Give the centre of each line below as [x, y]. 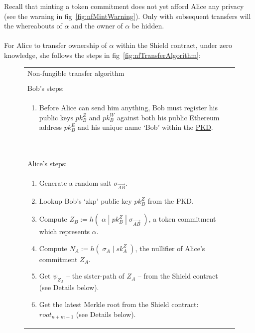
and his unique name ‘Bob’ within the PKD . [145, 127]
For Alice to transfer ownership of [56, 45]
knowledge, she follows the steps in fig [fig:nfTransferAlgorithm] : [102, 55]
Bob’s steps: [46, 88]
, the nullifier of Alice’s [170, 248]
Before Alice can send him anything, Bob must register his [128, 108]
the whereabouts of [33, 26]
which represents [64, 231]
